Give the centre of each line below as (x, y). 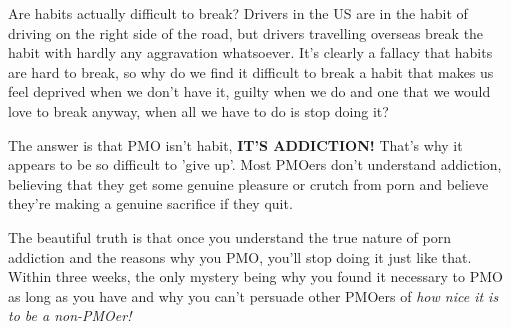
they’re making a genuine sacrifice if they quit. (150, 203)
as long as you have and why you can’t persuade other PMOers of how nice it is (253, 295)
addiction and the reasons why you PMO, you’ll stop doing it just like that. (240, 256)
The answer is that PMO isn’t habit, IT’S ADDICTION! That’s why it (235, 144)
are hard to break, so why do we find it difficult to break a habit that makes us (251, 71)
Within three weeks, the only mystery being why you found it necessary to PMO (255, 276)
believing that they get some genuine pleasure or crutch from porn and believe (248, 183)
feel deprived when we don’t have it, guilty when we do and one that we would (249, 91)
